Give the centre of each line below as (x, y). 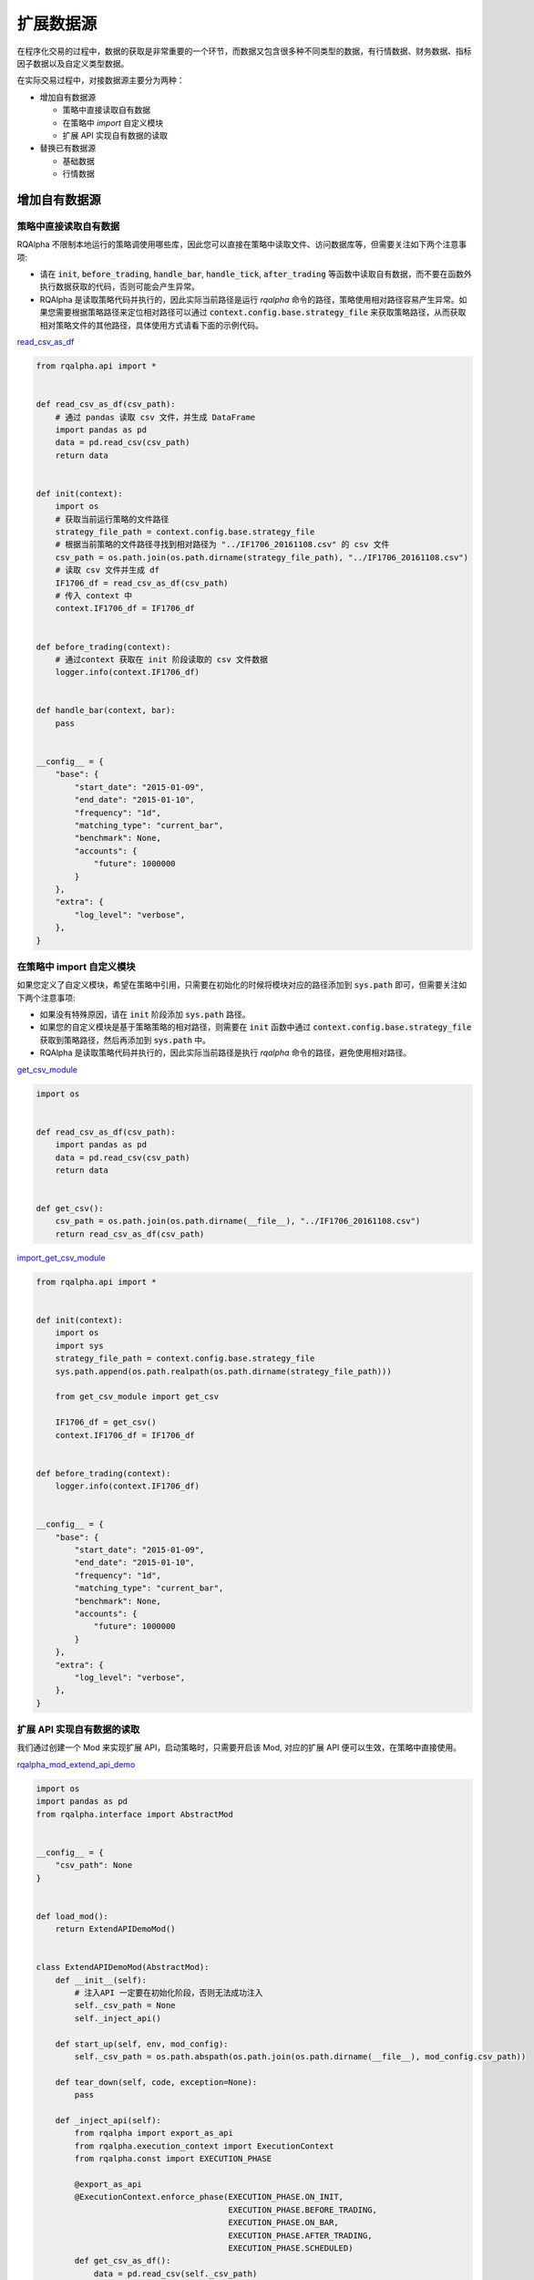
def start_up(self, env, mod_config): (142, 2044)
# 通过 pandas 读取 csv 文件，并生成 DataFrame (155, 417)
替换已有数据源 (67, 148)
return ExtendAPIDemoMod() (116, 1929)
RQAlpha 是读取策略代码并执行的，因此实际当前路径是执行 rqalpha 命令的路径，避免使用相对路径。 (226, 1052)
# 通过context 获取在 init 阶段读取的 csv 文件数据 (162, 659)
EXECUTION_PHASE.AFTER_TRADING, (300, 2235)
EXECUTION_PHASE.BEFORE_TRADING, (303, 2210)
